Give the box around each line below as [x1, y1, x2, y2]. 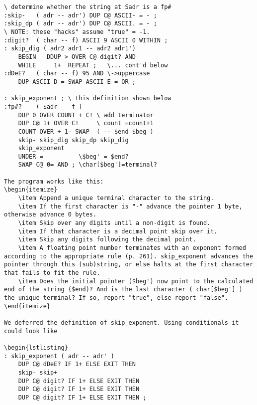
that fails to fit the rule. [4, 269, 100, 276]
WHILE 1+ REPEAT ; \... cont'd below [18, 61, 168, 69]
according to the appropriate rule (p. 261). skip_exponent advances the [4, 252, 254, 260]
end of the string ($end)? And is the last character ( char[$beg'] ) [4, 286, 243, 293]
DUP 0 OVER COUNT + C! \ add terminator [18, 111, 154, 119]
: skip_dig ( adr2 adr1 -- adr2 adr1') [4, 45, 136, 52]
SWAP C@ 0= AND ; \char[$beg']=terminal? [18, 161, 157, 169]
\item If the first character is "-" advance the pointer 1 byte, [18, 202, 243, 210]
